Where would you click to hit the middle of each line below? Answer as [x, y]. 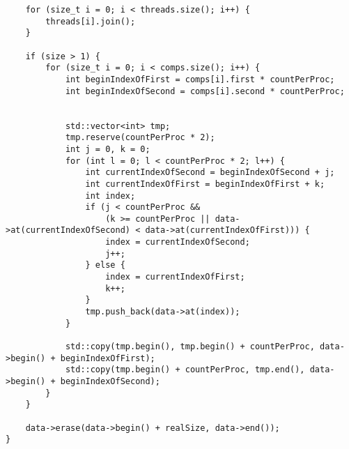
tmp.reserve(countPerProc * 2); [140, 138]
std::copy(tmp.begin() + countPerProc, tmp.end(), [185, 370]
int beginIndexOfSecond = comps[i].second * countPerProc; [205, 91]
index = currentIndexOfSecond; [178, 242]
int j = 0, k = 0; [108, 149]
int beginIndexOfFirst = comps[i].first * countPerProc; [200, 79]
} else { [105, 265]
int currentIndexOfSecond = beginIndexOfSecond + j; [210, 173]
